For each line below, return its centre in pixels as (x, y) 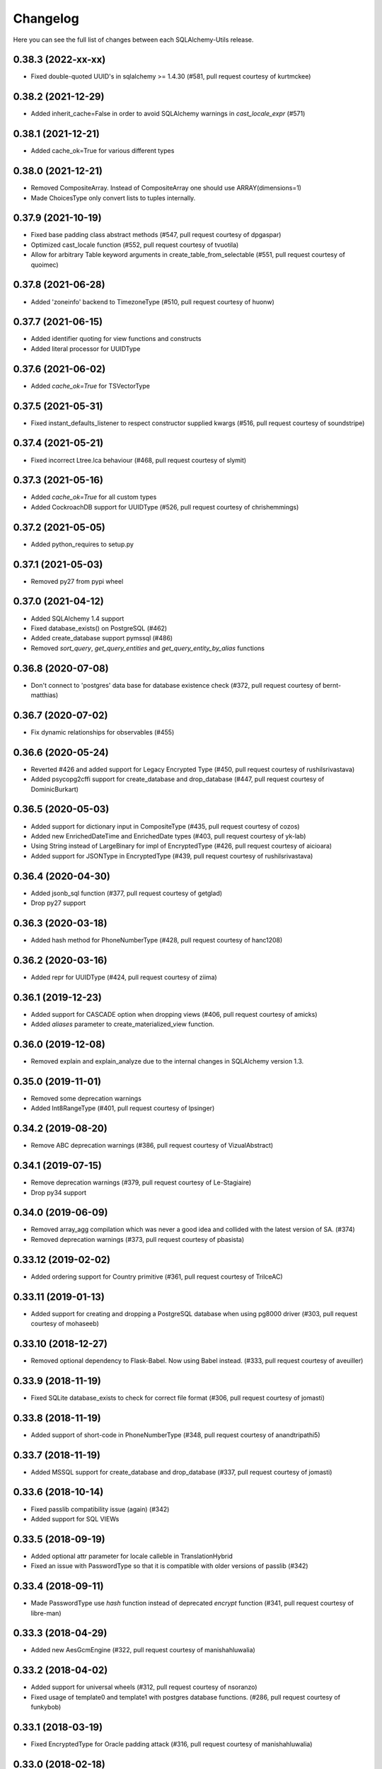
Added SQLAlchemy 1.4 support (77, 618)
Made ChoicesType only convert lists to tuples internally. (113, 197)
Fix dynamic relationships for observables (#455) (103, 732)
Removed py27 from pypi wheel (77, 581)
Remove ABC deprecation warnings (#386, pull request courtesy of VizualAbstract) (152, 1146)
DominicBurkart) (55, 789)
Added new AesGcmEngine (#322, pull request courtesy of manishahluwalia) (143, 1650)
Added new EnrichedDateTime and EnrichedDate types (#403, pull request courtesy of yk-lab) (168, 836)
